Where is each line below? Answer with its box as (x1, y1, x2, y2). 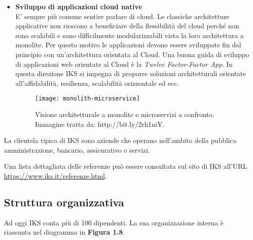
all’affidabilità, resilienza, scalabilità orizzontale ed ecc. (15, 78, 179, 88)
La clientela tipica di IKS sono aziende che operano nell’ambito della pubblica (4, 135, 236, 145)
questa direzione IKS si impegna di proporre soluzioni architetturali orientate (15, 68, 246, 79)
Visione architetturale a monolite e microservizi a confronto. (35, 109, 214, 119)
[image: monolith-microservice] (35, 95, 140, 102)
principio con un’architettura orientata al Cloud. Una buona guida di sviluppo (15, 49, 249, 59)
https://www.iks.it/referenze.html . (4, 170, 107, 180)
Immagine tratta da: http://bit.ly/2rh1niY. (35, 119, 165, 129)
